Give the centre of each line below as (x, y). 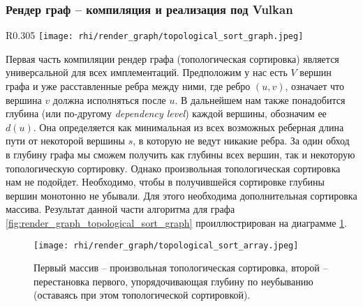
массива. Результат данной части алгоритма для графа (120, 209)
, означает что (314, 86)
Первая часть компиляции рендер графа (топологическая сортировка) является (172, 58)
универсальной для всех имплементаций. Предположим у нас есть (147, 72)
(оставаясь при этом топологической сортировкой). (142, 295)
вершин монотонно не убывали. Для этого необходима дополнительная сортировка (181, 195)
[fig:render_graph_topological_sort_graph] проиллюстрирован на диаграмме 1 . (177, 223)
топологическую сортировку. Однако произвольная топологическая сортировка (173, 168)
